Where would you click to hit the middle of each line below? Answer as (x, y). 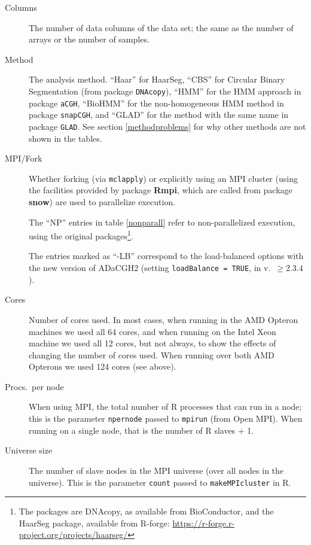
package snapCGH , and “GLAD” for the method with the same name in (159, 115)
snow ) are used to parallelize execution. (102, 202)
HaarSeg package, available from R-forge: (94, 523)
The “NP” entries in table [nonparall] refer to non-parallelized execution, (162, 222)
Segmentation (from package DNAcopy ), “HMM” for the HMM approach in (165, 91)
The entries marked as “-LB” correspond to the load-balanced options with (166, 256)
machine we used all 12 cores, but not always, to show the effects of (153, 343)
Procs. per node (34, 386)
